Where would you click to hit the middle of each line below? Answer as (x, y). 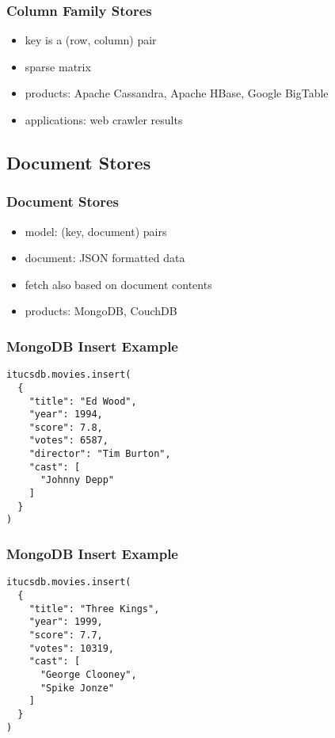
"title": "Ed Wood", (83, 401)
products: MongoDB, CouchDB (101, 311)
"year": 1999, (66, 622)
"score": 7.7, (66, 635)
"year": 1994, (66, 415)
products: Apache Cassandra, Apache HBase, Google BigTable (177, 93)
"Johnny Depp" (77, 480)
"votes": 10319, (72, 648)
